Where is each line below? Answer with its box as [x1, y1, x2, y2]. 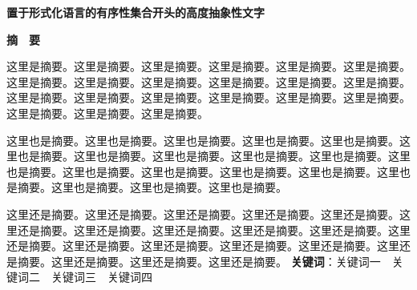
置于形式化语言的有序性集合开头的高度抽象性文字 [6, 4, 265, 20]
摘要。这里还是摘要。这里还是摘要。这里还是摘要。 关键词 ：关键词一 [17, 252, 381, 269]
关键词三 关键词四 [51, 268, 152, 285]
